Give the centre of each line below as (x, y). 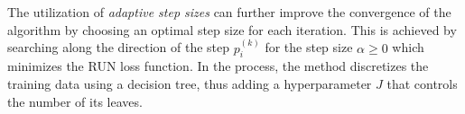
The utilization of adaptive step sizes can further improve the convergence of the (229, 12)
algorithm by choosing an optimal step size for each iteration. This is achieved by (232, 29)
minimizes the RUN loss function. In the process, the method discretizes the (218, 66)
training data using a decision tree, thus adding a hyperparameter (190, 84)
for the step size (309, 47)
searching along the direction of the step (119, 47)
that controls (422, 84)
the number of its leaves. (75, 101)
